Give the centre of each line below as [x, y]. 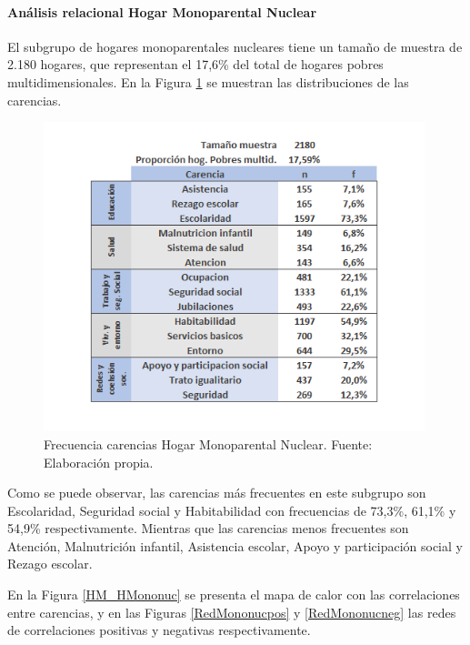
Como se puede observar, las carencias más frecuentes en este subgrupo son [217, 493]
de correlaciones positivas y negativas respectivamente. [159, 630]
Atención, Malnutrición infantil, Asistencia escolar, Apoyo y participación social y [235, 545]
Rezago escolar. [50, 564]
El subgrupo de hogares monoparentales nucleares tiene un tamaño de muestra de [235, 46]
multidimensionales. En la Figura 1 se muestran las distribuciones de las [208, 81]
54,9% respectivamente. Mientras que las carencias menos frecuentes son [208, 528]
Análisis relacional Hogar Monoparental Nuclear [162, 11]
